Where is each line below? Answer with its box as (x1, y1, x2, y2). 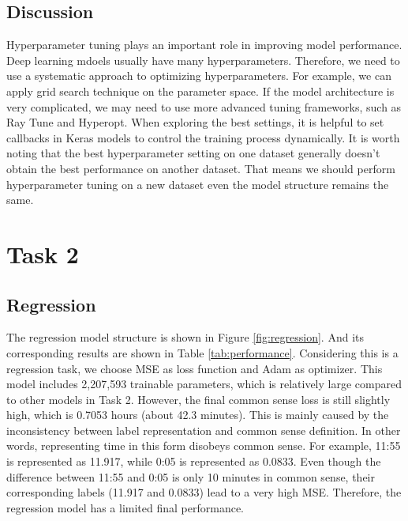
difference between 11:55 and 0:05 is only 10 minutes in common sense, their (6, 468, 375, 485)
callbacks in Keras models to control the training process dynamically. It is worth (6, 129, 400, 145)
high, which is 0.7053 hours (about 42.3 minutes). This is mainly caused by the (6, 406, 389, 423)
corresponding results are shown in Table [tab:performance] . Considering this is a (6, 344, 399, 361)
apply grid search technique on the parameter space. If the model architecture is (6, 82, 395, 99)
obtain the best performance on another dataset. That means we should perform (6, 160, 395, 176)
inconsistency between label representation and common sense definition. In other (6, 421, 401, 438)
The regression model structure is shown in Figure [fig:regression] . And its (6, 329, 364, 345)
